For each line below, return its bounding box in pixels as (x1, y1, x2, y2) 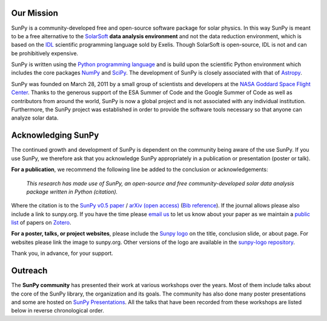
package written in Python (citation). (26, 188, 118, 195)
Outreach (11, 266, 48, 276)
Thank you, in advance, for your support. (11, 249, 113, 257)
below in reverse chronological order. (11, 307, 104, 314)
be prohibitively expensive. (11, 49, 79, 57)
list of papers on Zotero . (11, 219, 72, 226)
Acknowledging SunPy (11, 130, 99, 141)
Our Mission (11, 8, 59, 18)
